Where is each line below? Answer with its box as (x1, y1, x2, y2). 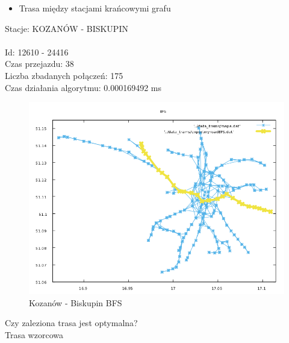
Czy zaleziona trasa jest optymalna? (5, 316, 138, 329)
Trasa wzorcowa (5, 328, 63, 341)
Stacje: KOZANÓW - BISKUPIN (5, 22, 128, 34)
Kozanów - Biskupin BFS (29, 296, 122, 309)
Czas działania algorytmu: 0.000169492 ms (5, 81, 161, 93)
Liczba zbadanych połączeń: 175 (5, 69, 123, 81)
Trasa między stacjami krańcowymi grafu (19, 2, 171, 14)
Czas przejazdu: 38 (5, 57, 74, 70)
